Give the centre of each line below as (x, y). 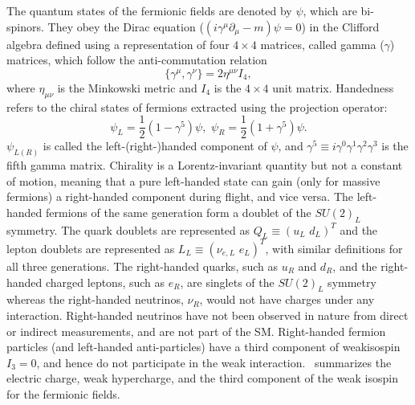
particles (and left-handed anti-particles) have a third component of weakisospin (203, 347)
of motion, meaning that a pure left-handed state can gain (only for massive (193, 180)
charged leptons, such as (106, 282)
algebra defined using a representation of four (118, 44)
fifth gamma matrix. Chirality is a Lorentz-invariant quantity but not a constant (205, 165)
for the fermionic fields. (63, 393)
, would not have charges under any (287, 299)
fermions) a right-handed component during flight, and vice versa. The (180, 196)
